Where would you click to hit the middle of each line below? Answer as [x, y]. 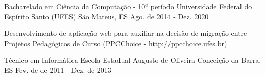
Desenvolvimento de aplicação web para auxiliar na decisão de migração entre [126, 33]
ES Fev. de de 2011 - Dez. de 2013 [58, 70]
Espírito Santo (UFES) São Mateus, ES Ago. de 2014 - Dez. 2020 [106, 16]
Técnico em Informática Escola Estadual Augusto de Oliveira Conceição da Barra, [133, 60]
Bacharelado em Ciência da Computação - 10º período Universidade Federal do [128, 6]
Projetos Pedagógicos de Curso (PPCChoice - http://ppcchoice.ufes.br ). [117, 43]
